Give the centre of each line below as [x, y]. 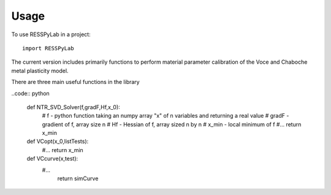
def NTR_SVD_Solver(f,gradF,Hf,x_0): [74, 107]
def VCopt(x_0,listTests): [58, 142]
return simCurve [78, 178]
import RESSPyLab [48, 48]
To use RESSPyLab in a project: [51, 34]
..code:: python [31, 93]
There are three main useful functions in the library [76, 82]
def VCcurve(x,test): [52, 159]
